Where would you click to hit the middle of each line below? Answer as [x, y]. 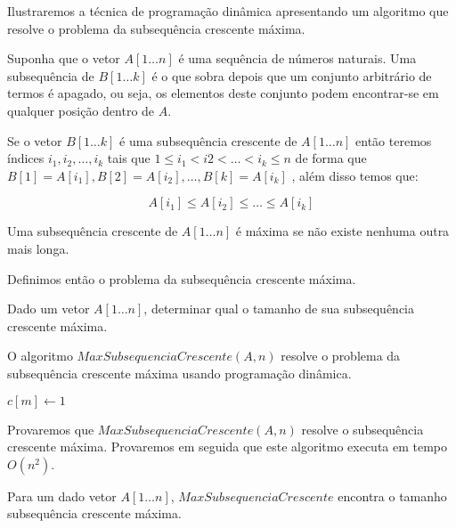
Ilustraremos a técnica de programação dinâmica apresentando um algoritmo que [228, 11]
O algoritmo [40, 356]
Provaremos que [51, 429]
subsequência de [51, 75]
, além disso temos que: [355, 175]
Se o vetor [35, 140]
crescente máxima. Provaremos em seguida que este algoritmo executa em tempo [228, 447]
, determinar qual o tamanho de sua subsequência [279, 309]
